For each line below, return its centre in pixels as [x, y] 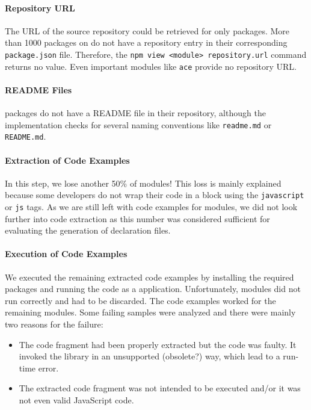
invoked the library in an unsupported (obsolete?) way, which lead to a [149, 356]
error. [48, 368]
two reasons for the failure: [54, 324]
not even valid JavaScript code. [76, 400]
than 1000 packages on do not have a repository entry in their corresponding [146, 42]
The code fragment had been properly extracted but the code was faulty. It [158, 344]
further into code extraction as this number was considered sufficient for [137, 218]
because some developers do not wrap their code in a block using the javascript [155, 195]
